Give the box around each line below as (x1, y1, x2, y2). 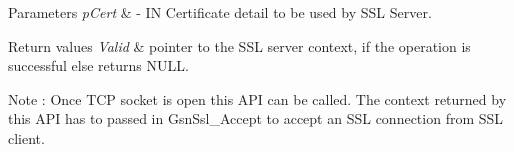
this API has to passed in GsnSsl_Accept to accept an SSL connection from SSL (8, 108, 504, 129)
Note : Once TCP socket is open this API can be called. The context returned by (8, 88, 507, 109)
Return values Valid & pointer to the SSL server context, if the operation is (8, 35, 471, 56)
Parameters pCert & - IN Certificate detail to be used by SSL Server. (8, 2, 432, 22)
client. (8, 127, 45, 148)
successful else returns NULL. (8, 55, 189, 76)
